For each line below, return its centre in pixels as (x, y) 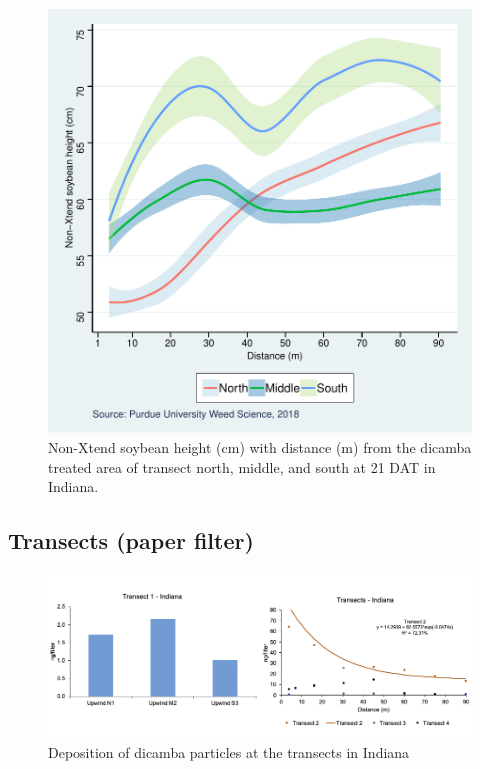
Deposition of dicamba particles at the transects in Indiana (229, 752)
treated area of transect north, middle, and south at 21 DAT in (242, 466)
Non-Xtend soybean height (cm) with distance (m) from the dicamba (260, 447)
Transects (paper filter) (131, 540)
